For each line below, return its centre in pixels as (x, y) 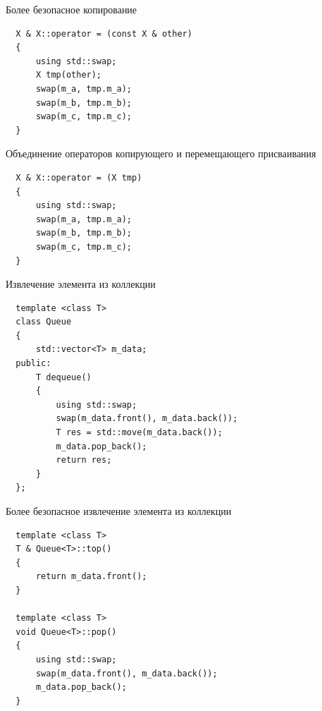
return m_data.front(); (91, 577)
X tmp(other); (69, 75)
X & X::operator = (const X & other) (104, 34)
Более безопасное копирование (72, 9)
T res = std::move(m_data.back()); (139, 433)
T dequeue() (63, 377)
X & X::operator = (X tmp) (79, 177)
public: (33, 364)
